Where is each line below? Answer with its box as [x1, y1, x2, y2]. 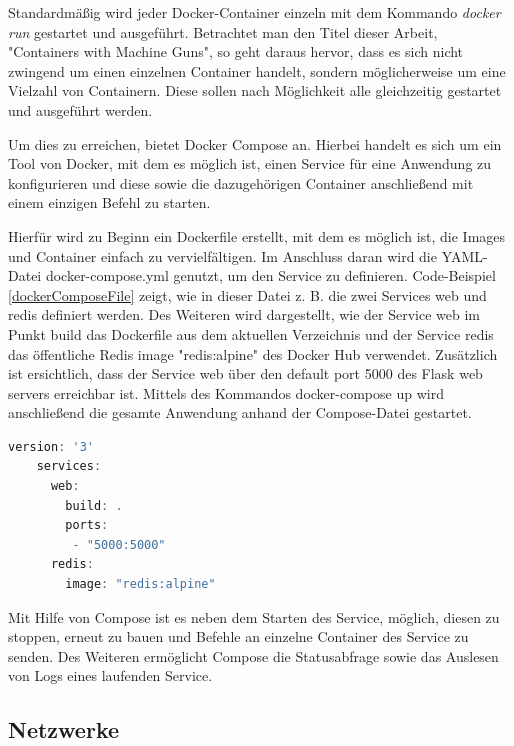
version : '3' [8, 439, 94, 454]
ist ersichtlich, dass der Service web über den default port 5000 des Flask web [8, 363, 483, 384]
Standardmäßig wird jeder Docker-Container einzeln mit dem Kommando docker [8, 2, 501, 22]
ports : [65, 518, 109, 533]
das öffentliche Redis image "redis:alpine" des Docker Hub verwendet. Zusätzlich [8, 343, 498, 364]
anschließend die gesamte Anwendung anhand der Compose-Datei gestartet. [8, 402, 472, 423]
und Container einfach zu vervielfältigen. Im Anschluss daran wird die [8, 245, 437, 266]
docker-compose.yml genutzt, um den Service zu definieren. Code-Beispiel [45, 265, 496, 286]
